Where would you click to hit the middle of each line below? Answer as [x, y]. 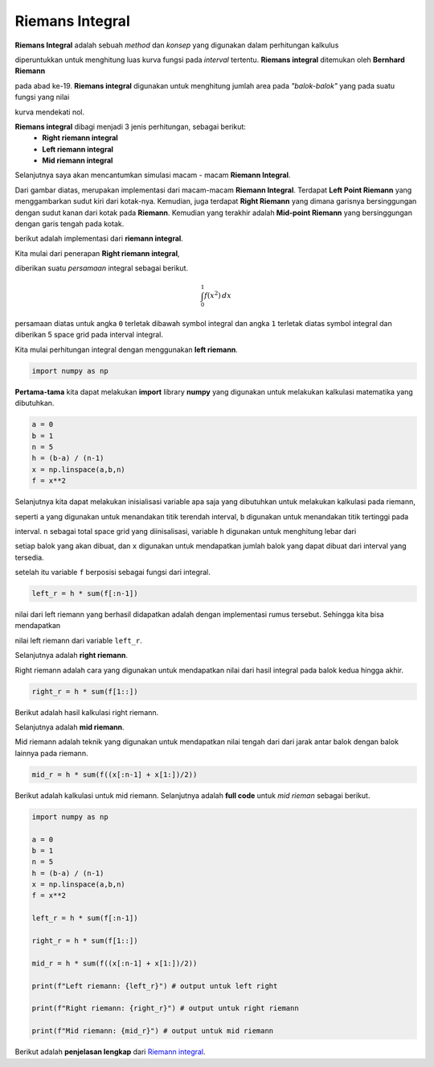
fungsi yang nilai [42, 97]
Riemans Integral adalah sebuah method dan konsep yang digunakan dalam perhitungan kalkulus [177, 45]
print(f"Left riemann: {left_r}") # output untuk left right [155, 986]
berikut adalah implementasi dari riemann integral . [99, 238]
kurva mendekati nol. [50, 112]
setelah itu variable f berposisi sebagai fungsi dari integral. [113, 573]
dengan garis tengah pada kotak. [70, 224]
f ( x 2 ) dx [218, 295]
